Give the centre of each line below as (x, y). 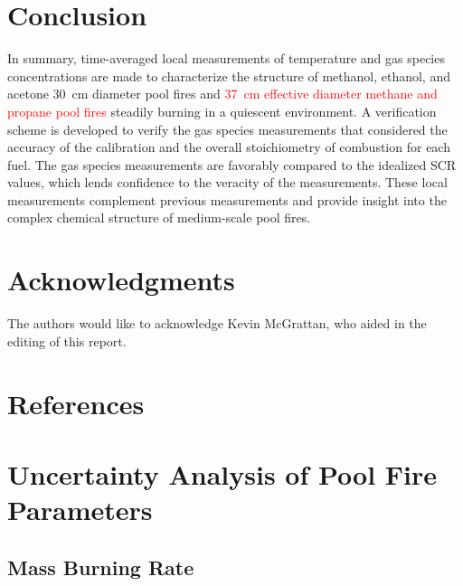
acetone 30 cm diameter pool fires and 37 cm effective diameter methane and (222, 94)
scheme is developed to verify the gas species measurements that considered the (227, 129)
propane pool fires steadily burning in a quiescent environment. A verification (222, 111)
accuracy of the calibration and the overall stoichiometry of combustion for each (229, 147)
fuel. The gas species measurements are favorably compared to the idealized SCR (232, 164)
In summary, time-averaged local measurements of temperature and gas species (226, 58)
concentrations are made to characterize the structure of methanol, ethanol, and (229, 76)
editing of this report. (67, 340)
